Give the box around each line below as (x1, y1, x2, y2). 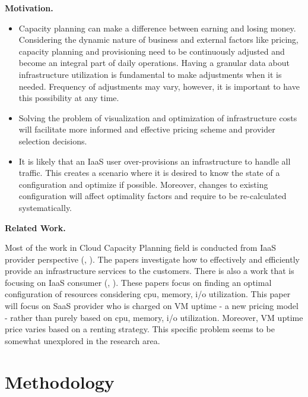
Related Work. (5, 221, 66, 234)
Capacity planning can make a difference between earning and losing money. (18, 21, 296, 34)
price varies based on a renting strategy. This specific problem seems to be (5, 323, 275, 335)
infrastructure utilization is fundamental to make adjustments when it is (18, 68, 282, 80)
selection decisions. (18, 134, 87, 147)
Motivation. (5, 2, 53, 14)
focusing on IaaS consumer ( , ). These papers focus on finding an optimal (5, 276, 272, 288)
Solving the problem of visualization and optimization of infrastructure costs (18, 111, 297, 124)
